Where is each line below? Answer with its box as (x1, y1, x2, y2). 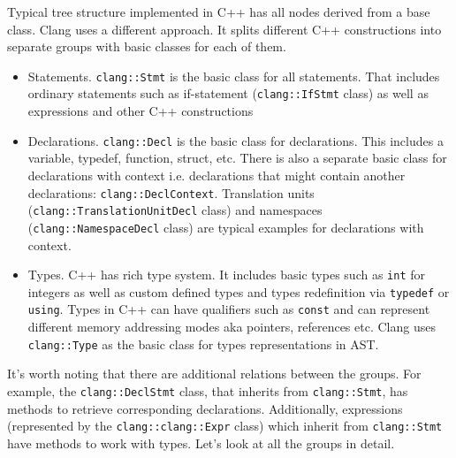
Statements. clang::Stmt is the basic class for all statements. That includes (27, 66, 440, 85)
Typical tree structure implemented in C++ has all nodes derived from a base (7, 3, 430, 20)
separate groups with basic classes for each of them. (7, 37, 286, 56)
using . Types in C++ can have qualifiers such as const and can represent (27, 300, 430, 318)
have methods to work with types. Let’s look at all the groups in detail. (7, 433, 395, 452)
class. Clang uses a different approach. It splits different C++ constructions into (7, 19, 442, 38)
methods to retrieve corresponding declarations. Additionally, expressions (7, 399, 403, 417)
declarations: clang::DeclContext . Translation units (27, 183, 315, 202)
